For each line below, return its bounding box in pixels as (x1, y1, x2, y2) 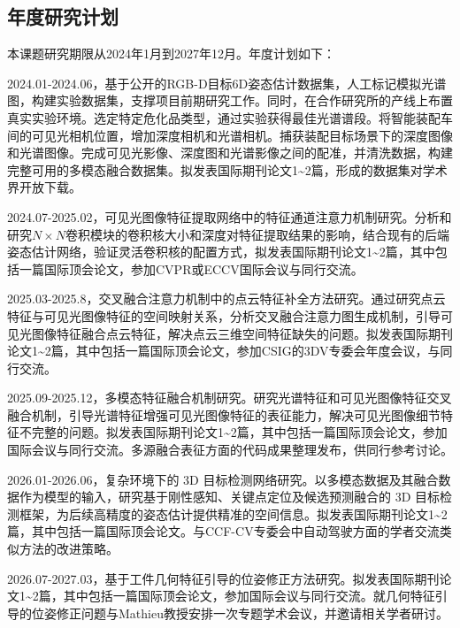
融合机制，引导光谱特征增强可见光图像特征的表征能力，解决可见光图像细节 (7, 405, 441, 424)
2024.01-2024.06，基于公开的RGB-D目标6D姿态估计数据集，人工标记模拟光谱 (7, 73, 447, 92)
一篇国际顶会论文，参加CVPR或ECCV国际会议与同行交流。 (19, 259, 364, 278)
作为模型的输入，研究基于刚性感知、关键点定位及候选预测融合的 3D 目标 (19, 487, 441, 506)
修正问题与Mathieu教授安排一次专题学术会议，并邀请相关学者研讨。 (56, 603, 448, 622)
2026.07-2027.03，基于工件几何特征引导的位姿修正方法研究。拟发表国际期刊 (7, 569, 440, 587)
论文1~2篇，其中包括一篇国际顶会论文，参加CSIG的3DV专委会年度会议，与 (7, 341, 441, 360)
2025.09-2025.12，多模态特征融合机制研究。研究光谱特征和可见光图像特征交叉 (7, 388, 452, 407)
